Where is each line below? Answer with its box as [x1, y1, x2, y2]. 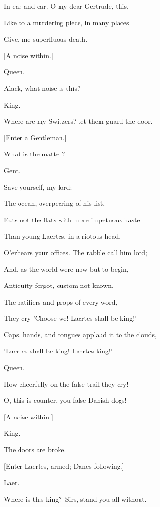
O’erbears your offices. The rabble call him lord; [4, 247, 147, 257]
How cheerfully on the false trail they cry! [4, 378, 129, 389]
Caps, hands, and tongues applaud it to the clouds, [4, 329, 157, 339]
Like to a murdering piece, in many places [4, 17, 129, 27]
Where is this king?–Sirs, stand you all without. [4, 493, 147, 504]
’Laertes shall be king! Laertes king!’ [4, 346, 113, 356]
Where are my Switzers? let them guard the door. [4, 116, 153, 126]
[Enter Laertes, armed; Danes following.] [4, 461, 124, 471]
